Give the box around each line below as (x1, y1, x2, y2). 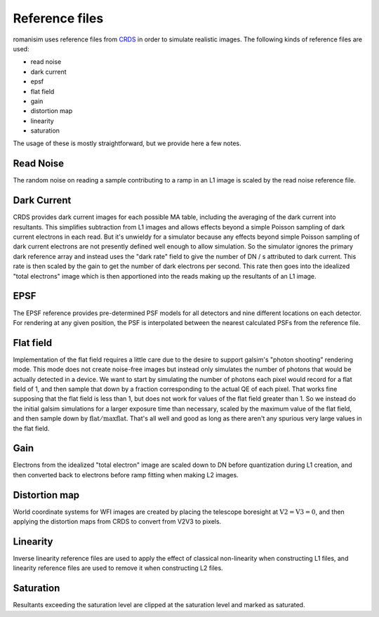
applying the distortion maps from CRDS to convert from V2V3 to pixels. (13, 517, 222, 526)
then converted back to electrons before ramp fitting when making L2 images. (13, 470, 239, 479)
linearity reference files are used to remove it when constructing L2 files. (13, 564, 224, 572)
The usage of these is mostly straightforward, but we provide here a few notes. (13, 139, 241, 147)
